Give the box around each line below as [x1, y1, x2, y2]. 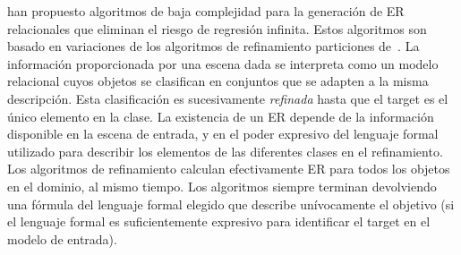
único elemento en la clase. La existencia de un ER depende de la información [7, 106, 434, 125]
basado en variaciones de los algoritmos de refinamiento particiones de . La [7, 37, 420, 55]
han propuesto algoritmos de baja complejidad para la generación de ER [7, 2, 405, 20]
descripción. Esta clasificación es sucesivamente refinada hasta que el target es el [7, 89, 448, 107]
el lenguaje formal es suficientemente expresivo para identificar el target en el [7, 212, 431, 231]
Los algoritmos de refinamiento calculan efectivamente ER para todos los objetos [7, 159, 450, 178]
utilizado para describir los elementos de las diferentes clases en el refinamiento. [7, 141, 443, 160]
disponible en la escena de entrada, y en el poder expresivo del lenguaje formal [7, 124, 439, 143]
